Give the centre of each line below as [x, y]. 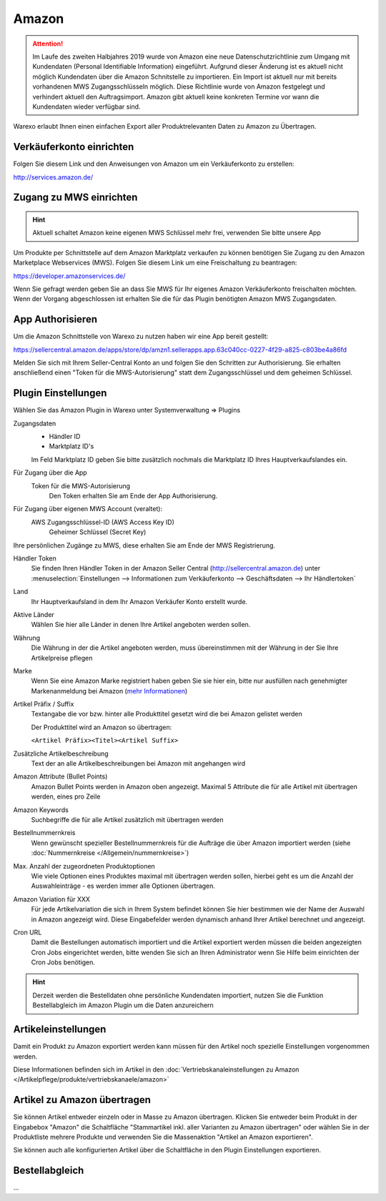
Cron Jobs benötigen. [63, 962]
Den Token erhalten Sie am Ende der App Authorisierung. [133, 496]
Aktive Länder [34, 614]
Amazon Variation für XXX [52, 899]
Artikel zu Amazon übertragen [82, 1100]
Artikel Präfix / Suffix [44, 704]
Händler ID [65, 437]
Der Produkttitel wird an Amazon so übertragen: [102, 727]
